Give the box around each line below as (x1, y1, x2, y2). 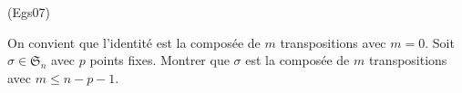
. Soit (425, 33, 455, 51)
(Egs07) (7, 3, 50, 21)
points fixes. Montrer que (89, 51, 230, 70)
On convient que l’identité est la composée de (7, 33, 261, 51)
